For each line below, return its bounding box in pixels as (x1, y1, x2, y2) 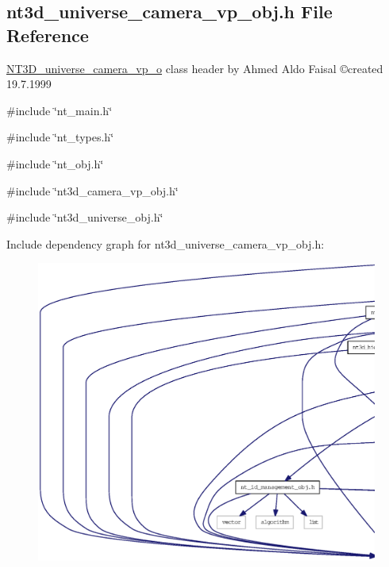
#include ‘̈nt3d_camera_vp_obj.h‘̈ (6, 182, 179, 199)
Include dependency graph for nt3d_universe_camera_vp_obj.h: (6, 235, 325, 252)
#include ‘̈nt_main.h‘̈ (6, 102, 113, 118)
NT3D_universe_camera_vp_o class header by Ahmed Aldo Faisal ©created (6, 60, 383, 76)
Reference (6, 22, 89, 47)
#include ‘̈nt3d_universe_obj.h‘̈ (6, 209, 164, 226)
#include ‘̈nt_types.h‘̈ (6, 129, 114, 145)
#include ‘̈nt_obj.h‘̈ (6, 155, 104, 172)
